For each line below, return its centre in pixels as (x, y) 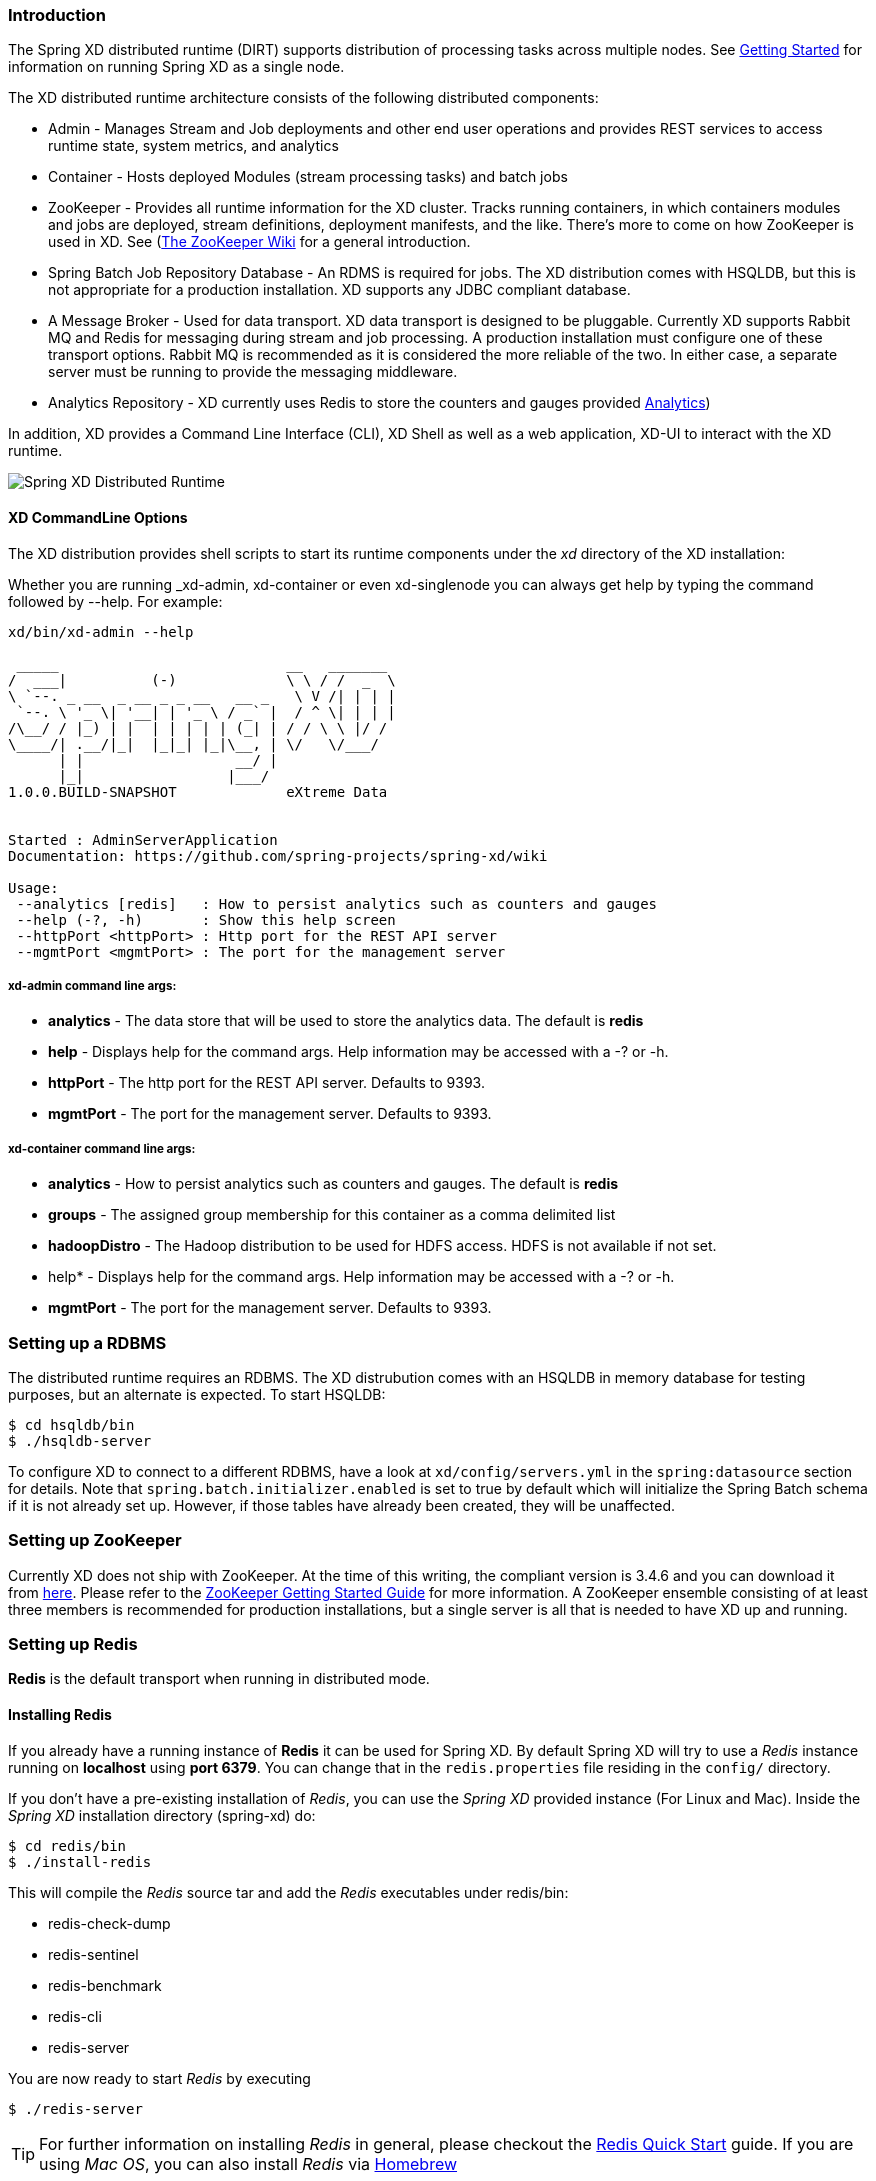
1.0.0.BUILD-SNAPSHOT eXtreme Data (198, 791)
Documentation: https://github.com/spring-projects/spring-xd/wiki (278, 855)
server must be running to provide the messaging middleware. (253, 372)
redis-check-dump (109, 1923)
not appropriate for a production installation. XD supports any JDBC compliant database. (339, 290)
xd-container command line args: (102, 1148)
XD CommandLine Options (98, 517)
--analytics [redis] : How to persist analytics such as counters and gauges (337, 903)
